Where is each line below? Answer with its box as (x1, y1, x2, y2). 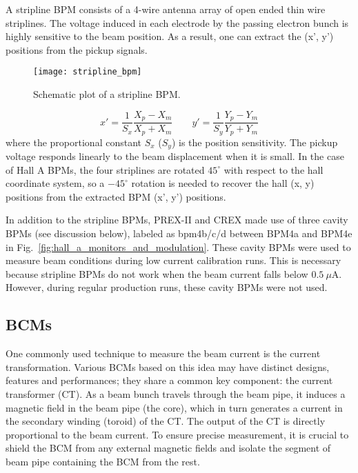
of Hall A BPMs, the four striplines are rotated (6, 162, 205, 177)
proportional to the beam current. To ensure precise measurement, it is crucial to (6, 427, 349, 441)
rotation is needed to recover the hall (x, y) (131, 176, 315, 190)
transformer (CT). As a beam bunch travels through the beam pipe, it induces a (6, 386, 346, 401)
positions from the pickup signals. (6, 42, 148, 57)
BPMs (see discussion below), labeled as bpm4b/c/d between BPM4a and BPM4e (6, 225, 352, 240)
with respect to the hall (223, 162, 324, 177)
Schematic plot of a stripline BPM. (33, 87, 181, 101)
